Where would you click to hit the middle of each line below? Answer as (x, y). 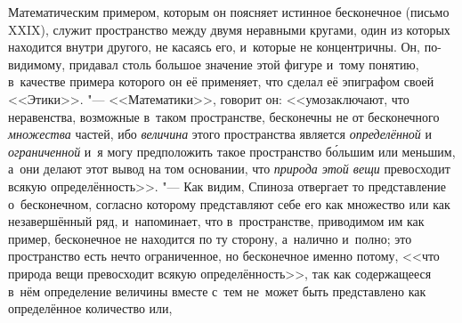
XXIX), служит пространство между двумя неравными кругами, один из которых (229, 29)
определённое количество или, (90, 308)
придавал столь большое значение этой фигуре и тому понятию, (244, 64)
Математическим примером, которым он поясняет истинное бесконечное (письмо (229, 12)
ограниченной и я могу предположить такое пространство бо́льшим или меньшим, (232, 151)
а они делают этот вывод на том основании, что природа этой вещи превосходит (229, 169)
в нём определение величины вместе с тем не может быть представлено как (217, 291)
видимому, (37, 64)
